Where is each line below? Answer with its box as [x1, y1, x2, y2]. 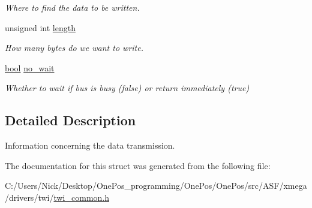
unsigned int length [5, 21, 76, 34]
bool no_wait [5, 61, 55, 74]
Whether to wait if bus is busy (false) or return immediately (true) [5, 82, 250, 94]
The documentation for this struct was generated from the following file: [5, 159, 271, 171]
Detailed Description [5, 111, 136, 129]
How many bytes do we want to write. [5, 41, 143, 54]
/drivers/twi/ [5, 191, 54, 203]
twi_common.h [53, 191, 110, 203]
